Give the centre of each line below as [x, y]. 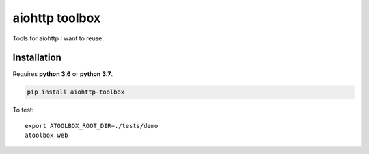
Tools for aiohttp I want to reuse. [58, 38]
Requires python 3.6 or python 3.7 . [63, 74]
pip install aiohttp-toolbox [76, 92]
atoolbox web [46, 136]
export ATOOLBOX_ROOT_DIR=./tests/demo [92, 126]
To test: [23, 110]
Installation [37, 58]
